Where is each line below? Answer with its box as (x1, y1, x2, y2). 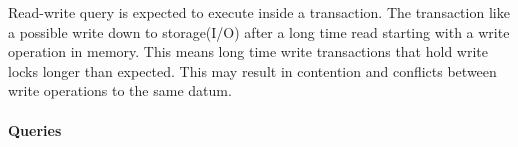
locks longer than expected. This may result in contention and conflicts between (8, 60, 497, 81)
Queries (8, 119, 62, 140)
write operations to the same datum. (8, 80, 232, 101)
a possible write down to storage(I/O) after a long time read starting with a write (8, 21, 510, 42)
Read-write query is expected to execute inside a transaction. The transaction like (8, 2, 510, 22)
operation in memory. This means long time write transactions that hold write (8, 41, 489, 62)
